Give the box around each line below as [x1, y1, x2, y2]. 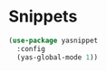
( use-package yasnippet [8, 36, 99, 45]
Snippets [8, 6, 78, 27]
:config [16, 44, 46, 53]
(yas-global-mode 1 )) [16, 52, 99, 62]
